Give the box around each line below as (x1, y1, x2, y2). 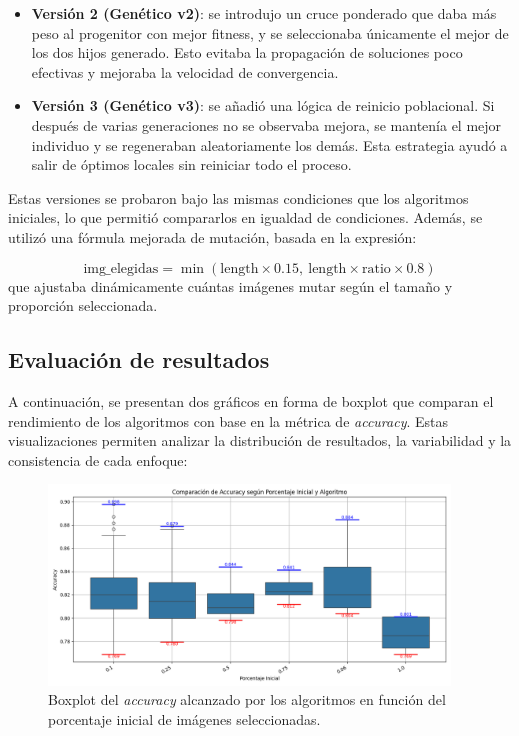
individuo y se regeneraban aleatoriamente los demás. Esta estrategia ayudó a (31, 134, 508, 155)
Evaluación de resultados (8, 344, 270, 375)
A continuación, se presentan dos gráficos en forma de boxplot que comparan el (8, 390, 494, 411)
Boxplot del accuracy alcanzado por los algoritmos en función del (48, 689, 446, 710)
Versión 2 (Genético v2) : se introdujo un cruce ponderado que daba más (31, 3, 497, 23)
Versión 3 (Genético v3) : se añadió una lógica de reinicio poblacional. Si (31, 95, 495, 116)
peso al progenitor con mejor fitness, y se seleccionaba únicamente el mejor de (31, 22, 509, 43)
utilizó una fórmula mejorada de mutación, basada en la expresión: (8, 226, 417, 247)
